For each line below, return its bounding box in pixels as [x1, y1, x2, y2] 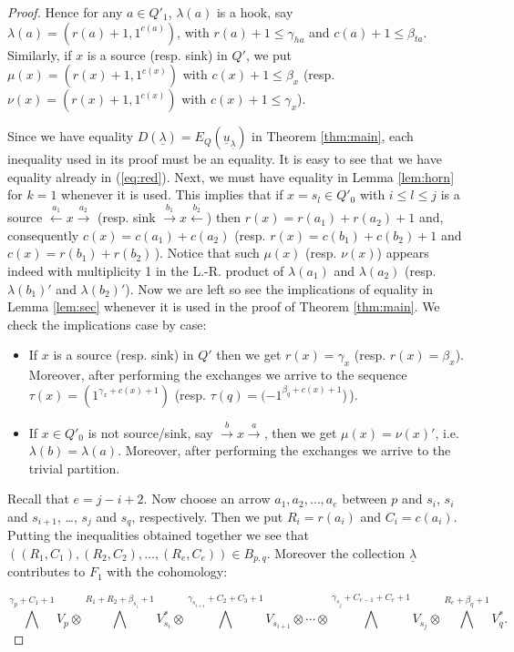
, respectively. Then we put [131, 506, 283, 525]
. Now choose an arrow [143, 489, 271, 508]
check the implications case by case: [7, 314, 207, 333]
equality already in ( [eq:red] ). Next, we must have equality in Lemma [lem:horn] [7, 167, 455, 186]
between [342, 489, 387, 508]
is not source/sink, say [87, 423, 213, 442]
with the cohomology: [107, 562, 228, 581]
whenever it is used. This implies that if [61, 185, 283, 204]
